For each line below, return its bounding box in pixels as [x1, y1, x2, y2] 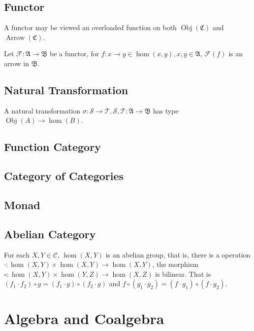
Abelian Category [4, 226, 96, 241]
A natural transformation [4, 105, 81, 115]
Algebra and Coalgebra [4, 308, 164, 329]
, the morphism [152, 259, 198, 269]
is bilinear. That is [155, 268, 211, 279]
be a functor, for [50, 48, 99, 59]
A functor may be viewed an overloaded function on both [4, 22, 177, 33]
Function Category [4, 139, 101, 154]
